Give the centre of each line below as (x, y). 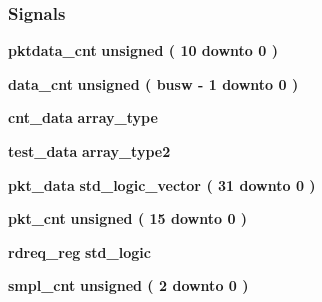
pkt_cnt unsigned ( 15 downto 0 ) (128, 218)
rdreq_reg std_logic (79, 251)
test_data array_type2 (89, 151)
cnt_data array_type (83, 117)
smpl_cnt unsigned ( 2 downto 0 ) (128, 285)
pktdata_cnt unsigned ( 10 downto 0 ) (143, 50)
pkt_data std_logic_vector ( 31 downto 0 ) (162, 184)
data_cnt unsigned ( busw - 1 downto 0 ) (153, 83)
